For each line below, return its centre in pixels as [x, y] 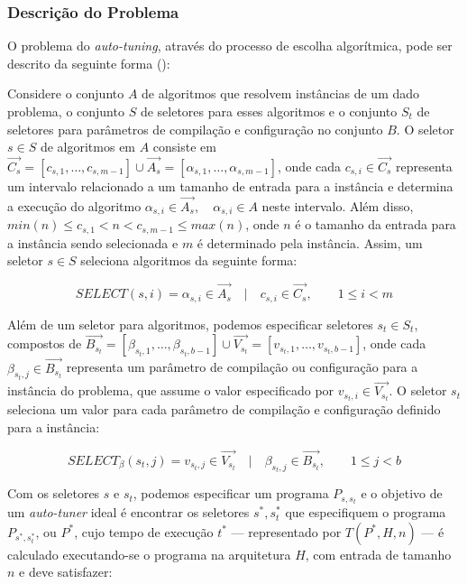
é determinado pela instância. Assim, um [310, 242]
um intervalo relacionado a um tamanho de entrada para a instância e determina [230, 186]
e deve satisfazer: [66, 572]
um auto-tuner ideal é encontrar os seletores [128, 512]
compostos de [45, 343]
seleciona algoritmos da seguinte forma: [189, 260]
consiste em [184, 147]
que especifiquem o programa [366, 512]
